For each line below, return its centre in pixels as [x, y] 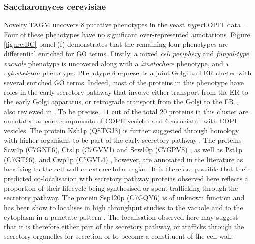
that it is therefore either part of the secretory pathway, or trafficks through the [124, 226]
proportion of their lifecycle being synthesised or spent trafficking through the [121, 188]
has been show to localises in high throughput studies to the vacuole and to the [124, 207]
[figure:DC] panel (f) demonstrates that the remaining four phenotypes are [116, 44]
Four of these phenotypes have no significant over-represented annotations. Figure [127, 34]
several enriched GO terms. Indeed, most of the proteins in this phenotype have [124, 82]
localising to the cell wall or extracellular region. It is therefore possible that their [127, 169]
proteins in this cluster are [209, 111]
